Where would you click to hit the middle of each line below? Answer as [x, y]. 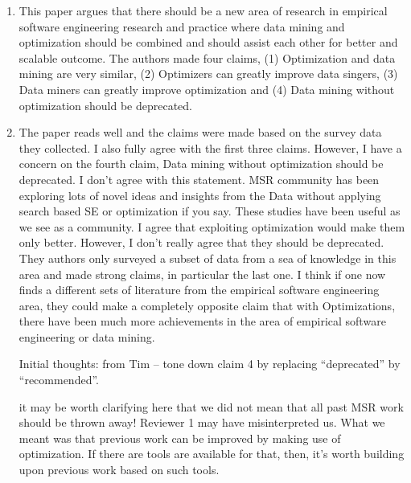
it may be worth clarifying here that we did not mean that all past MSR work [211, 406]
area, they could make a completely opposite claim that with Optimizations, [207, 305]
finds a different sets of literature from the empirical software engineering [199, 290]
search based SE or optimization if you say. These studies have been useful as [210, 211]
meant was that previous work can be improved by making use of [180, 438]
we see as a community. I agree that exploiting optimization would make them [212, 226]
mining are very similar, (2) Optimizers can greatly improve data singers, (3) [208, 74]
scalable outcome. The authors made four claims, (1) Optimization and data [207, 57]
